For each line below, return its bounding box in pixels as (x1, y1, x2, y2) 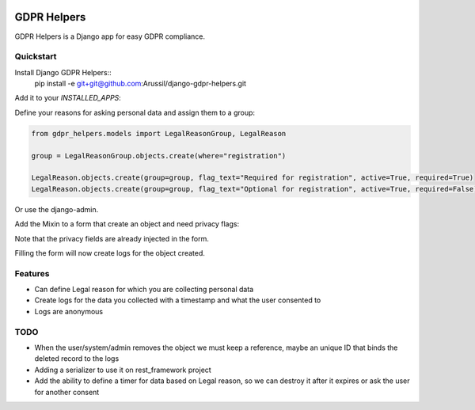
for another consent (34, 387, 100, 397)
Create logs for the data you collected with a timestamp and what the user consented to (34, 295, 321, 305)
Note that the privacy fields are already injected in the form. (14, 233, 209, 243)
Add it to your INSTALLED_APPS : (14, 93, 122, 103)
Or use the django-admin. (14, 204, 99, 214)
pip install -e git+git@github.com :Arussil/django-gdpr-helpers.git (34, 79, 247, 89)
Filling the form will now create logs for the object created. (14, 248, 206, 257)
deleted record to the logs (34, 354, 120, 363)
